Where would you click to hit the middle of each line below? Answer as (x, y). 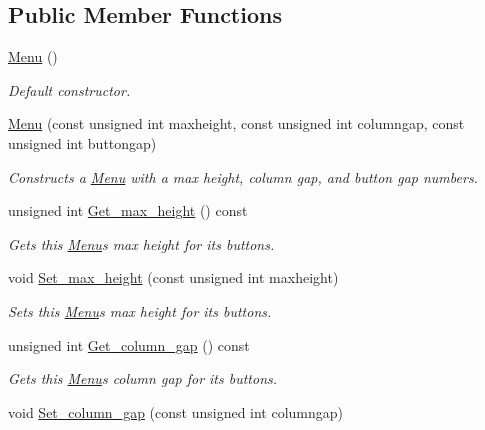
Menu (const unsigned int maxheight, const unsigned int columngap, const (236, 123)
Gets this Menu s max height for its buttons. (141, 243)
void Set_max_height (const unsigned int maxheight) (173, 277)
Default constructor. (69, 89)
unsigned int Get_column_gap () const (129, 344)
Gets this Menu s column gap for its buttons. (143, 378)
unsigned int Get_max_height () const (128, 210)
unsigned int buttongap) (82, 142)
